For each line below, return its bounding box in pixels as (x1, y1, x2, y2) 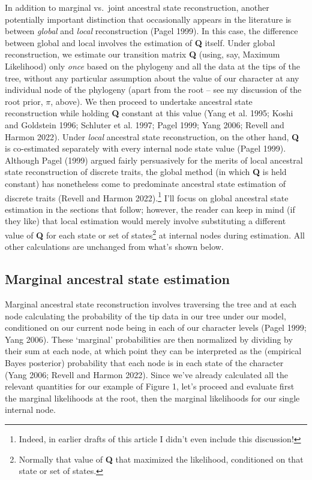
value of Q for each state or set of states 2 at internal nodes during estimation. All (5, 227, 305, 241)
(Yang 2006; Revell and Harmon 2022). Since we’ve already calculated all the (5, 368, 288, 381)
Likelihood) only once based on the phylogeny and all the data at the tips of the (5, 59, 300, 72)
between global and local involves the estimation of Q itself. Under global (5, 36, 275, 49)
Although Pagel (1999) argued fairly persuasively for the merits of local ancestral (5, 153, 303, 166)
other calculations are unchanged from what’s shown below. (5, 240, 224, 253)
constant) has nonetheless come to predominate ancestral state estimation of (5, 177, 286, 189)
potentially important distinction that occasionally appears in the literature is (5, 13, 292, 25)
